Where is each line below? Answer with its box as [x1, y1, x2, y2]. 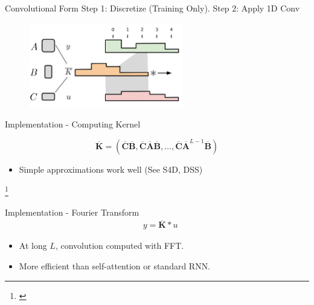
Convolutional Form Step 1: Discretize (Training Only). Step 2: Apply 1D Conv [5, 2, 300, 14]
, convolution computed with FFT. [55, 239, 184, 252]
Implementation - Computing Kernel [5, 118, 141, 130]
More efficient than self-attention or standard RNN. [19, 260, 211, 272]
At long [19, 239, 47, 252]
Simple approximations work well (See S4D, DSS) [19, 162, 203, 175]
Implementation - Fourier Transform [5, 205, 139, 218]
